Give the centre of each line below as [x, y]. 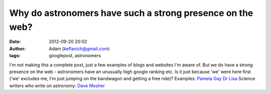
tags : [15, 56]
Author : [18, 48]
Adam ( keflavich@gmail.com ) [79, 48]
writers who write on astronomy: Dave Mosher [57, 86]
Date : [15, 42]
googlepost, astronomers [75, 56]
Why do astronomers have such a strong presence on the [131, 13]
